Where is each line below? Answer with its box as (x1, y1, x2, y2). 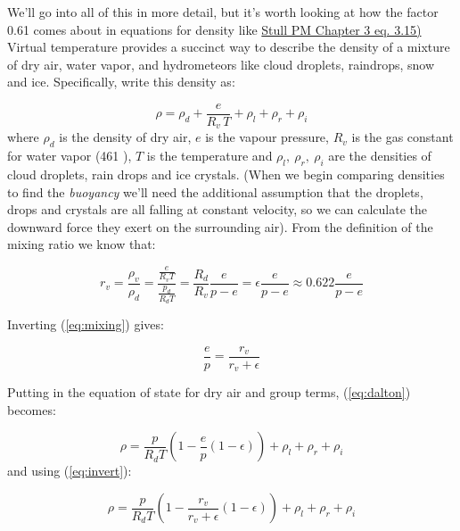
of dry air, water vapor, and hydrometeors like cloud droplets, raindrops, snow (7, 54, 435, 73)
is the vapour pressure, (205, 128, 329, 146)
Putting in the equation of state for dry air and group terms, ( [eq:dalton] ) (7, 383, 411, 402)
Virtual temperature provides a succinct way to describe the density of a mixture (7, 37, 450, 56)
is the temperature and (146, 146, 273, 165)
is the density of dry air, (59, 128, 192, 146)
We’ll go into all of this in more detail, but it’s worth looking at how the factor (7, 3, 439, 21)
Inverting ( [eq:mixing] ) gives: (7, 315, 164, 334)
